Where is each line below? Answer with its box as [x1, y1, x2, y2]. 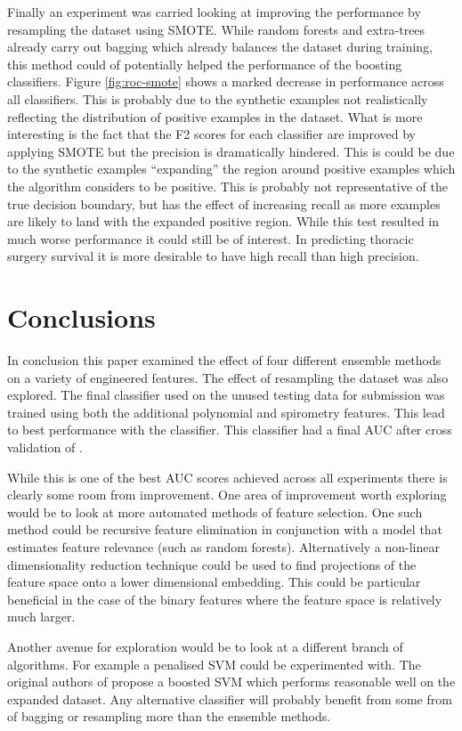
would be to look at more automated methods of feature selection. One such [7, 502, 423, 521]
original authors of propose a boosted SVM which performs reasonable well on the [7, 672, 456, 691]
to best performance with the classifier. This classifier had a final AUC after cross [7, 420, 452, 439]
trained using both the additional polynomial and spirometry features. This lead [7, 402, 445, 421]
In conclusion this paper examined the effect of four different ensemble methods [7, 351, 442, 370]
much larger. [7, 607, 76, 626]
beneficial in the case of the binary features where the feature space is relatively [7, 589, 442, 608]
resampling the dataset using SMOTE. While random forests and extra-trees [7, 20, 426, 38]
